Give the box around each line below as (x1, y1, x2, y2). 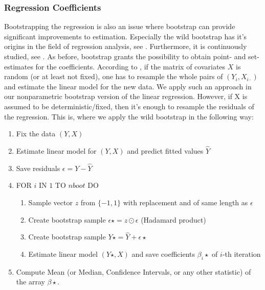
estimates (4, 61, 33, 71)
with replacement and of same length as (123, 197, 248, 207)
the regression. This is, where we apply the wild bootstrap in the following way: (4, 111, 254, 122)
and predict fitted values (127, 145, 204, 156)
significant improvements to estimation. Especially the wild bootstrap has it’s (4, 31, 247, 41)
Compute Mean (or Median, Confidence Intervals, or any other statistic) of (16, 266, 251, 277)
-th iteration (222, 248, 261, 259)
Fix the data (16, 128, 56, 139)
